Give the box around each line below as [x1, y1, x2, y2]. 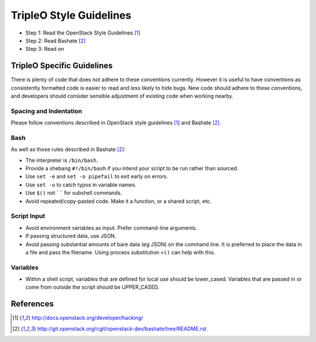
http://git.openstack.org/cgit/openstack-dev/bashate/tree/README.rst [37, 325, 207, 332]
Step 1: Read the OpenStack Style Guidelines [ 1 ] [25, 29, 140, 36]
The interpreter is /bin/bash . [25, 157, 98, 164]
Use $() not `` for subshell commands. [25, 189, 122, 196]
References [11, 299, 54, 309]
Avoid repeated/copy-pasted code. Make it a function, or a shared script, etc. [25, 198, 212, 205]
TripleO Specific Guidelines [11, 61, 113, 71]
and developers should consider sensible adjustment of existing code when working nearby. [11, 92, 233, 99]
